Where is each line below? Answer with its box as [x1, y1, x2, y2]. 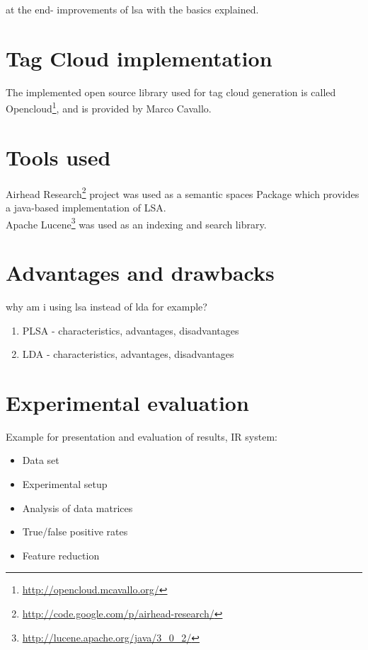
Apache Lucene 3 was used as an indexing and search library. [6, 214, 267, 231]
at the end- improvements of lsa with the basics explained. [6, 2, 259, 16]
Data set [22, 453, 59, 468]
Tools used [6, 142, 111, 171]
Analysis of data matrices [22, 500, 133, 515]
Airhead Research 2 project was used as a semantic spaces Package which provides [6, 184, 360, 201]
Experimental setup [22, 477, 108, 491]
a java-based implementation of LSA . [6, 199, 166, 214]
